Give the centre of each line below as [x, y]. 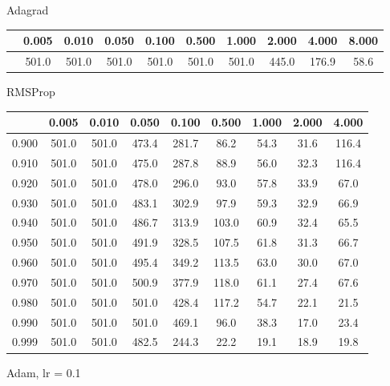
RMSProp [31, 92]
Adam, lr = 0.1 [44, 372]
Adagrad [28, 10]
